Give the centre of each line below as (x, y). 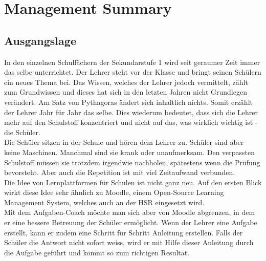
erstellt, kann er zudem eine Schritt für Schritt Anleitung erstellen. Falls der (124, 232)
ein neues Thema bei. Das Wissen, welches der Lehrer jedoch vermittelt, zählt (126, 82)
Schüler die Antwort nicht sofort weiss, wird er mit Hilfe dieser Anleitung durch (129, 242)
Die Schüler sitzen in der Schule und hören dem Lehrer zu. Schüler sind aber (124, 142)
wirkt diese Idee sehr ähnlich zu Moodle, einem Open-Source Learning (114, 192)
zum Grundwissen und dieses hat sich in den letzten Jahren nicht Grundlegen (126, 92)
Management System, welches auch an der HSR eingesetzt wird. (104, 202)
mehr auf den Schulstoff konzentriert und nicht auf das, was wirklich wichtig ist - (131, 122)
